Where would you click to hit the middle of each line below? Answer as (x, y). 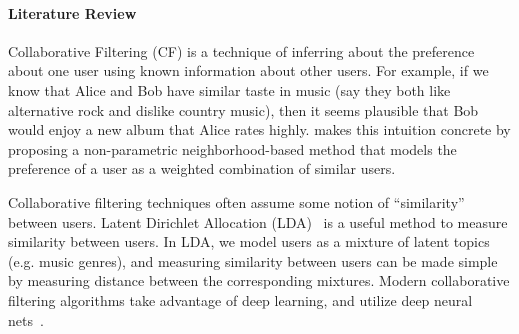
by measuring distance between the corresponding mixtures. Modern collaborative (259, 280)
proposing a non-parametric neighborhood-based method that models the (232, 148)
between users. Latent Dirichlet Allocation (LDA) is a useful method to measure (258, 221)
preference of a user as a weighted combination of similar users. (202, 168)
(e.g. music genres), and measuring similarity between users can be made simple (253, 260)
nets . (26, 319)
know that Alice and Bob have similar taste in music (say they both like (229, 89)
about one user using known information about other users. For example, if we (248, 70)
